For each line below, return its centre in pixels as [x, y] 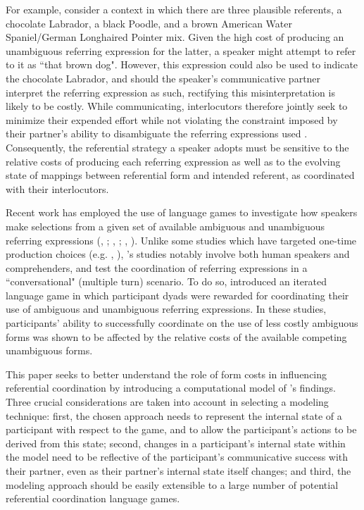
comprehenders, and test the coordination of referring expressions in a [157, 267]
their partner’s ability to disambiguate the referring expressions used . [157, 133]
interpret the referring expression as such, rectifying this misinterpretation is [170, 92]
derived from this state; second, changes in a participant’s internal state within [176, 443]
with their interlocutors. [57, 188]
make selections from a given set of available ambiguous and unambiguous [165, 226]
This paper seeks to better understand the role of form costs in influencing [167, 374]
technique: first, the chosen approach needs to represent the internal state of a [174, 415]
